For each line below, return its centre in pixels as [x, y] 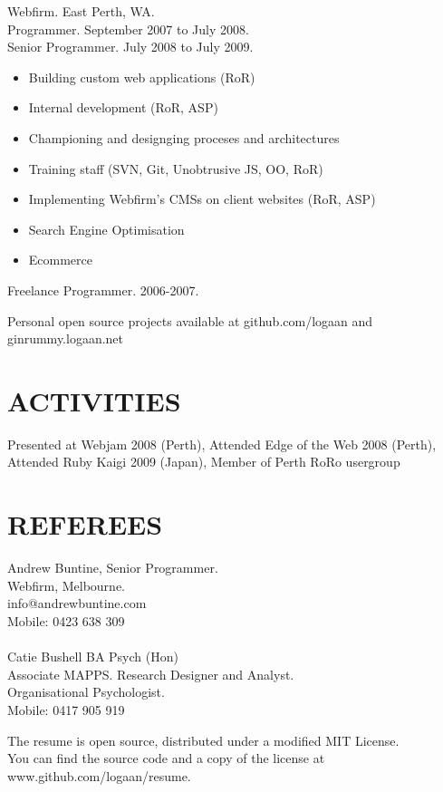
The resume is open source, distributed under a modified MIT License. [203, 740]
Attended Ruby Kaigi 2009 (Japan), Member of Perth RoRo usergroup [204, 462]
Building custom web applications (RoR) [142, 77]
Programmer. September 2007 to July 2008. [128, 29]
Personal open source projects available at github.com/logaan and [190, 320]
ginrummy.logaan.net [66, 338]
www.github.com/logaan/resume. [99, 775]
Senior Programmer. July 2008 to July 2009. [130, 47]
